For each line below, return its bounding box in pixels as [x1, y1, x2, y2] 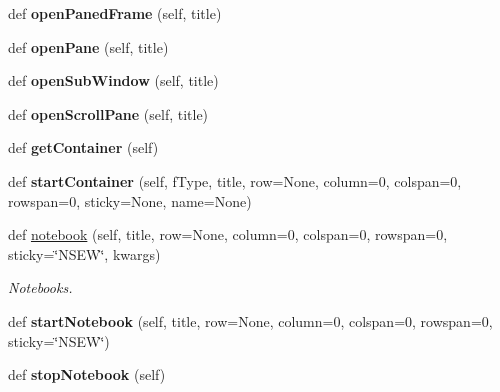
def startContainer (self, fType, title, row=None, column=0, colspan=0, [8, 170, 462, 191]
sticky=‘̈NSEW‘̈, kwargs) [8, 243, 161, 264]
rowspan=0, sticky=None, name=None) [8, 190, 252, 211]
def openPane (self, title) [8, 36, 169, 57]
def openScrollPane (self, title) [8, 103, 209, 124]
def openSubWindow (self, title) [8, 70, 219, 91]
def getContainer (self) [8, 137, 159, 158]
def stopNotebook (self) [8, 364, 166, 385]
